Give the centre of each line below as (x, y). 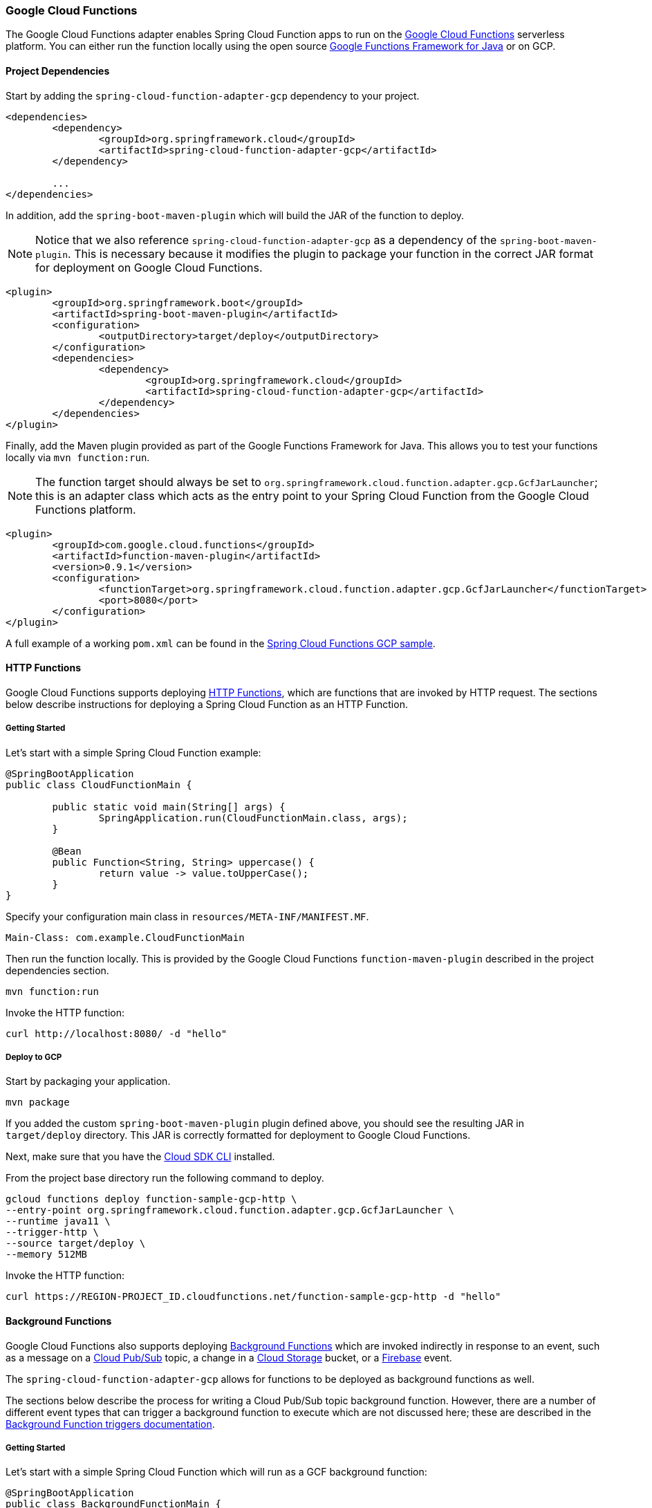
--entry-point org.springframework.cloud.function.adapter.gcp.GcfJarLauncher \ (230, 1210)
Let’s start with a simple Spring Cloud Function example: (133, 752)
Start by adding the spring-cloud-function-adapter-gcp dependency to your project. (213, 95)
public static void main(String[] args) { (169, 807)
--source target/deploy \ (76, 1244)
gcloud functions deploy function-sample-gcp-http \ (151, 1199)
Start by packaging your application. (88, 1081)
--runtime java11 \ (58, 1221)
